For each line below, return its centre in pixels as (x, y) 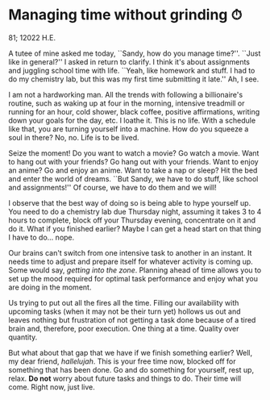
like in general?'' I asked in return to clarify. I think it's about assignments (129, 61)
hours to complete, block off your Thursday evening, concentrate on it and (132, 220)
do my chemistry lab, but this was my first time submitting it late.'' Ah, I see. (134, 79)
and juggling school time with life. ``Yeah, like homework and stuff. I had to (132, 70)
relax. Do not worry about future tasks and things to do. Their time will (125, 378)
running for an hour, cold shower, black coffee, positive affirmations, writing (134, 111)
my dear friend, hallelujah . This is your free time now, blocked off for (122, 361)
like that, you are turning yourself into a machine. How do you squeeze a (129, 129)
